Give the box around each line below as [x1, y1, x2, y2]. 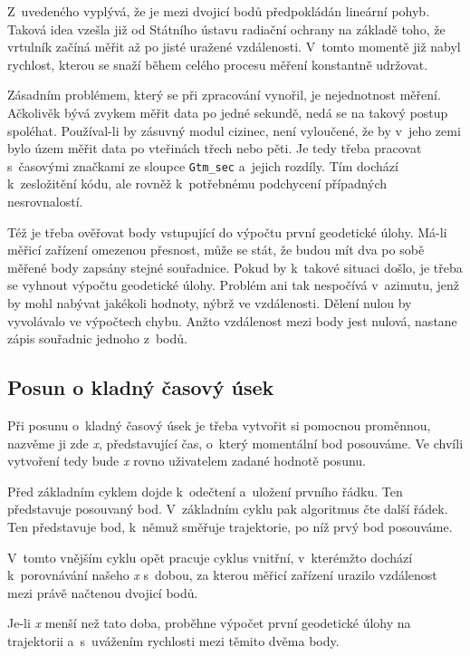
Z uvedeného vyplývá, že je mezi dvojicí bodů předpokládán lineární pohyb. [7, 2, 430, 20]
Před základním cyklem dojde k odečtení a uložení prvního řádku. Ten [7, 481, 403, 500]
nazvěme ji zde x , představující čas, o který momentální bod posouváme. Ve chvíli [7, 433, 464, 452]
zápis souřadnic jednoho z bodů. [7, 329, 187, 348]
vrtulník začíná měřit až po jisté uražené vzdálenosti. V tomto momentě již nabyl [7, 37, 461, 56]
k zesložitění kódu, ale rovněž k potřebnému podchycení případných [7, 174, 388, 193]
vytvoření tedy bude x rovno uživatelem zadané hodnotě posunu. [7, 451, 366, 470]
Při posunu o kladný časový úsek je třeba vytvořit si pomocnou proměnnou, [7, 415, 431, 434]
